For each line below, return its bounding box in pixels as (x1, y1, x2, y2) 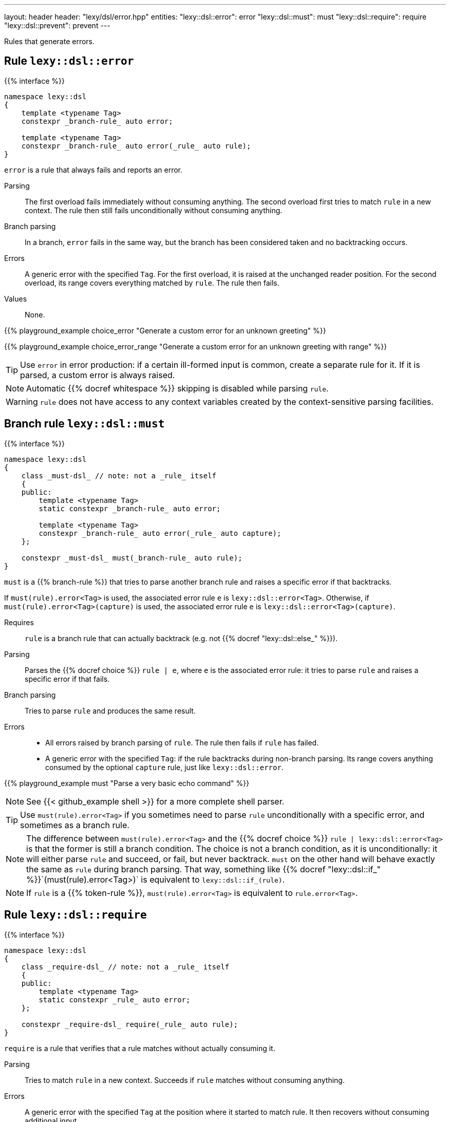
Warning (6, 396, 38, 407)
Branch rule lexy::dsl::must (4, 417, 165, 431)
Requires (4, 618, 34, 627)
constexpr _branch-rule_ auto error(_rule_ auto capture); (39, 529, 282, 537)
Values (4, 294, 27, 303)
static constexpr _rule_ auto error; (39, 995, 191, 1004)
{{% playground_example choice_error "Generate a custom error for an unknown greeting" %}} (4, 326, 326, 335)
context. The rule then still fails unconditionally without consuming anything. (25, 205, 283, 215)
